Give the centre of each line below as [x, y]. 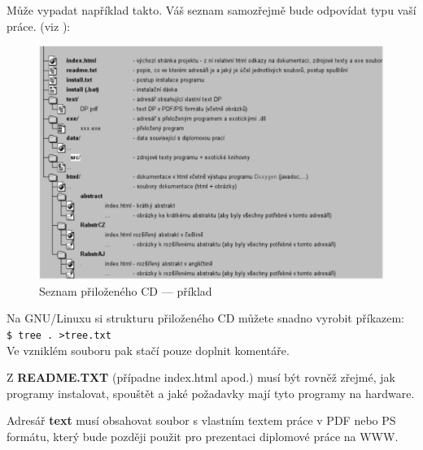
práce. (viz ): [39, 26]
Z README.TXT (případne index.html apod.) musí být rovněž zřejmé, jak [201, 377]
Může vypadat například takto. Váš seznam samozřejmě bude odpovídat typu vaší [211, 10]
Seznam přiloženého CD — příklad [126, 290]
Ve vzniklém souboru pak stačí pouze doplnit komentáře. [148, 350]
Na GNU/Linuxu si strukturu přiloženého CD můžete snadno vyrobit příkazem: [206, 318]
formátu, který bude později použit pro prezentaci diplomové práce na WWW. [203, 437]
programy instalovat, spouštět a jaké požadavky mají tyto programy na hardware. [211, 393]
